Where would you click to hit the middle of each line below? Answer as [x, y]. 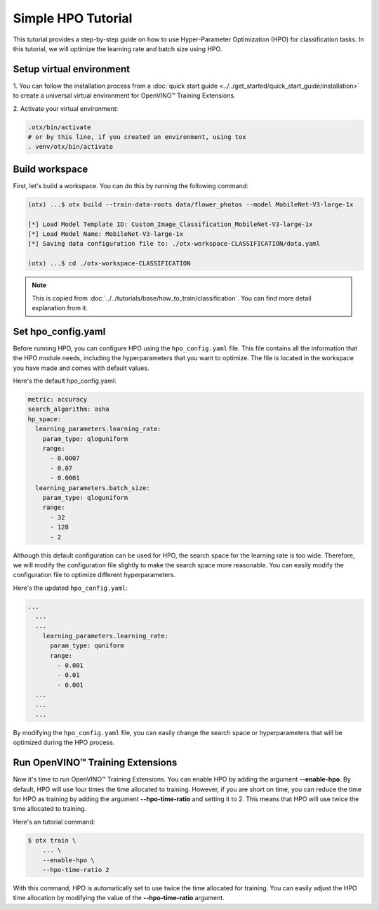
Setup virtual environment [72, 69]
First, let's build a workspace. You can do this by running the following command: [131, 185]
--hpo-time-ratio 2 [76, 870]
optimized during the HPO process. [64, 743]
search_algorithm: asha [69, 409]
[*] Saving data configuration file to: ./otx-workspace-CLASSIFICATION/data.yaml [174, 244]
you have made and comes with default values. [81, 368]
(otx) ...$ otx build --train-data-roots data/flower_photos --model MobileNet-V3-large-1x [191, 204]
